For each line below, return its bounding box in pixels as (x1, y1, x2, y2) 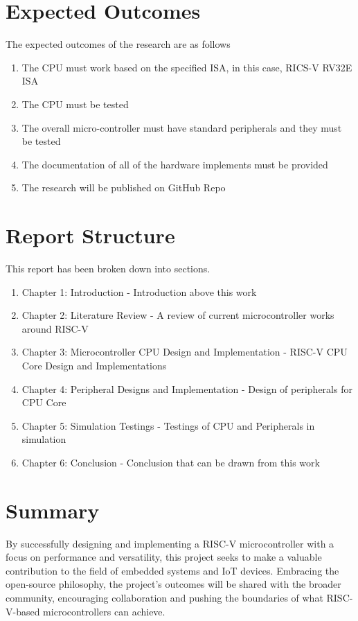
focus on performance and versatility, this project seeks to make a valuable (6, 550, 322, 564)
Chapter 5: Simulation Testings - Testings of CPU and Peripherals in (21, 418, 315, 432)
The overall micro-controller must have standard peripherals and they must (21, 120, 342, 134)
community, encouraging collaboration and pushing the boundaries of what (6, 591, 323, 605)
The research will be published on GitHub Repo (21, 180, 226, 195)
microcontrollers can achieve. (43, 604, 165, 618)
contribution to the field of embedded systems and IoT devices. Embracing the (6, 563, 339, 577)
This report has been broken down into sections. (6, 261, 211, 275)
